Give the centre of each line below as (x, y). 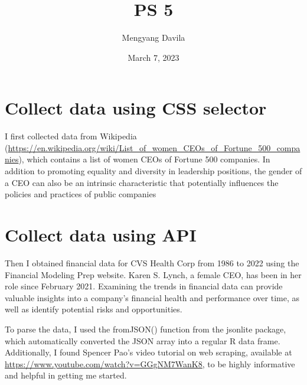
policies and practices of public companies (81, 194)
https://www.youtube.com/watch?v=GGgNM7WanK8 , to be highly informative (150, 363)
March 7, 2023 (153, 57)
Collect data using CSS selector (136, 108)
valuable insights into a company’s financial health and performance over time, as (152, 297)
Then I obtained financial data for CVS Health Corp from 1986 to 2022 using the (152, 262)
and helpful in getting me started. (66, 375)
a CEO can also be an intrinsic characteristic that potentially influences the (142, 182)
